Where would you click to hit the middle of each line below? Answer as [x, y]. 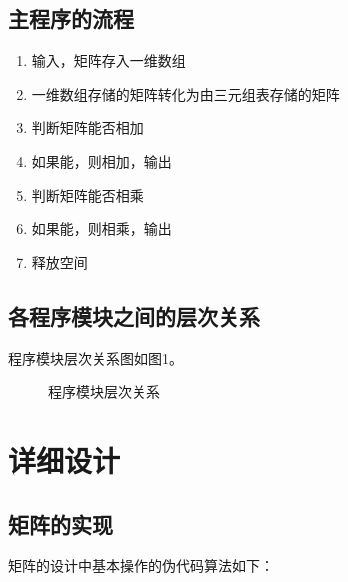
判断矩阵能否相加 [87, 127]
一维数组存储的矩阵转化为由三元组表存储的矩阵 [185, 93]
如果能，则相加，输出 [101, 160]
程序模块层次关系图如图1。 [95, 357]
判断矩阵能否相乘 [87, 194]
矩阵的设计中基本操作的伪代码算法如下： [141, 565]
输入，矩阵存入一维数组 [108, 60]
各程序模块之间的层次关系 [134, 315]
